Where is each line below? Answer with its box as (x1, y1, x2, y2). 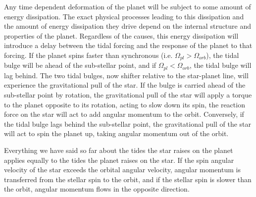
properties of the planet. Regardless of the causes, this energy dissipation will (4, 30, 239, 41)
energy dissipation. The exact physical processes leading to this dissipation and (4, 11, 244, 21)
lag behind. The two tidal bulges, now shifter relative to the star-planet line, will (4, 70, 249, 80)
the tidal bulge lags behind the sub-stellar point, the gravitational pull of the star (4, 118, 252, 129)
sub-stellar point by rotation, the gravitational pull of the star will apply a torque (4, 90, 252, 100)
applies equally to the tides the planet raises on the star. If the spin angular (4, 154, 234, 165)
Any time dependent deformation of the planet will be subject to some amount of (4, 1, 251, 11)
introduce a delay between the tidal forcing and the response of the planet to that (4, 40, 253, 50)
